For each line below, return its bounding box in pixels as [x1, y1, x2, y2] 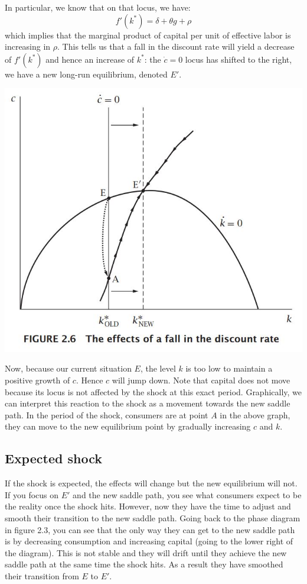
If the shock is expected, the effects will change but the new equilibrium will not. [5, 477, 298, 489]
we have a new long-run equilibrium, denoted [5, 67, 168, 80]
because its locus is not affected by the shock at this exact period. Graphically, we [5, 385, 302, 398]
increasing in [5, 40, 51, 53]
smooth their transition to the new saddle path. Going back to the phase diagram [5, 512, 301, 524]
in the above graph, [220, 408, 290, 421]
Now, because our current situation [5, 362, 132, 375]
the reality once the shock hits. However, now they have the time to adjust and [5, 500, 291, 512]
